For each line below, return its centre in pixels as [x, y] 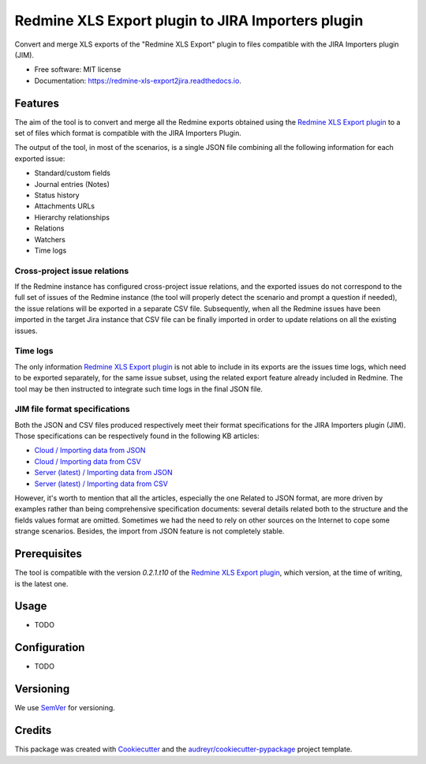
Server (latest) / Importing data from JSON [103, 473]
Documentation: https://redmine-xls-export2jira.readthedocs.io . [138, 81]
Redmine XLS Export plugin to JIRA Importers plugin [189, 21]
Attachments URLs [64, 206]
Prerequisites [48, 554]
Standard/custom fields [72, 173]
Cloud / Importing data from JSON [90, 451]
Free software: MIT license [78, 69]
